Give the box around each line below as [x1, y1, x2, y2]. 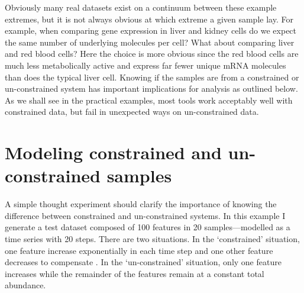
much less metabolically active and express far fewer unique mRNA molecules [5, 59, 286, 71]
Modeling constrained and [5, 140, 222, 165]
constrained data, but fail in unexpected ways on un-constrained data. [5, 105, 259, 118]
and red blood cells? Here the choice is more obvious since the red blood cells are [5, 47, 299, 60]
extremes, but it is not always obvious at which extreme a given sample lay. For [5, 12, 293, 25]
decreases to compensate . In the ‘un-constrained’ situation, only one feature [5, 256, 282, 268]
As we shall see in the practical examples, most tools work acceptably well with [5, 94, 293, 106]
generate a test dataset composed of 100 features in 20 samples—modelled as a [5, 221, 290, 233]
